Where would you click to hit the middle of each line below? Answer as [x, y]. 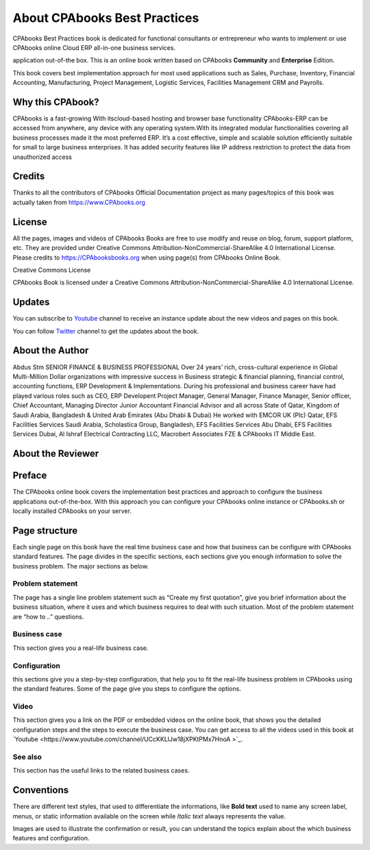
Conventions [41, 790]
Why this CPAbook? [56, 102]
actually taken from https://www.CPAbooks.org [79, 202]
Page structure [45, 530]
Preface [30, 476]
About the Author [51, 350]
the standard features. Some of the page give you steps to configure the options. [127, 689]
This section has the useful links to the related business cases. [101, 771]
